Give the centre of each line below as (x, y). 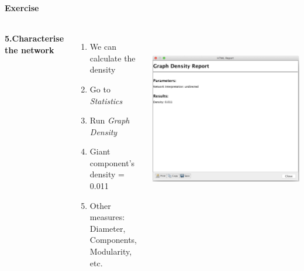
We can (103, 47)
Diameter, (108, 228)
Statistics (106, 100)
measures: (107, 217)
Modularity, (111, 251)
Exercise (22, 7)
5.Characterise (34, 38)
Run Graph (110, 120)
